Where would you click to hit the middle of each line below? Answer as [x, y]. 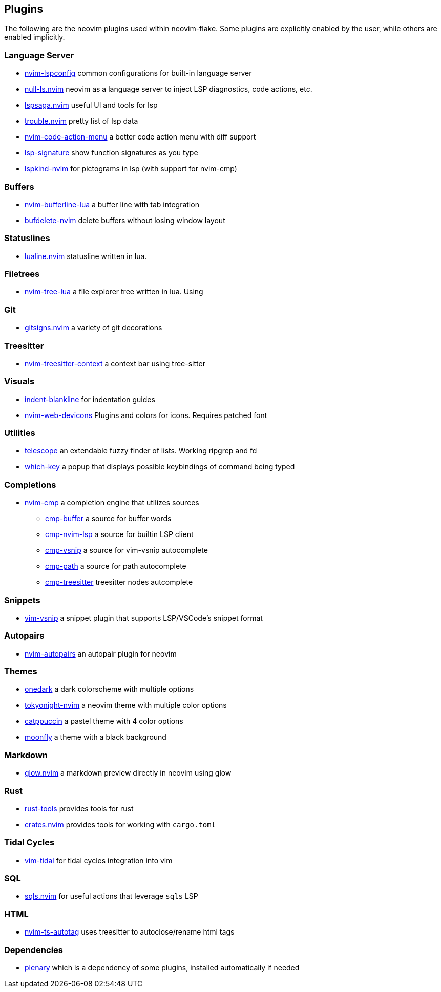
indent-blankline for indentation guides [90, 399]
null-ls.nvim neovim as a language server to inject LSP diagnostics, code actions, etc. [169, 89]
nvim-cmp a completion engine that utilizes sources [112, 503]
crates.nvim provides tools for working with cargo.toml [120, 824]
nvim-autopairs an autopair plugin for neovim [101, 653]
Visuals [19, 381]
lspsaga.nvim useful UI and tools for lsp [91, 105]
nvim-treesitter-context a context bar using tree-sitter [115, 363]
